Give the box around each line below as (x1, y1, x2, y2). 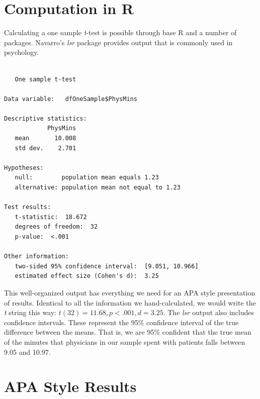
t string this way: (4, 307, 57, 318)
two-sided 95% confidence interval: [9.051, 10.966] (15, 262, 199, 270)
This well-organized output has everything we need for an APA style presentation (4, 287, 255, 297)
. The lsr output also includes (163, 307, 254, 318)
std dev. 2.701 (15, 144, 76, 152)
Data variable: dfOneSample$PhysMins (4, 95, 137, 103)
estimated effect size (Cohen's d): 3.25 (15, 272, 159, 280)
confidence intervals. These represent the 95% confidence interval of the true (4, 317, 239, 327)
